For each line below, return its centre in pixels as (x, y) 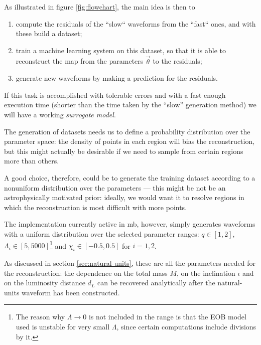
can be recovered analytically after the (156, 283)
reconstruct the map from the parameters (80, 61)
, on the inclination (206, 273)
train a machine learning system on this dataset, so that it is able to (121, 50)
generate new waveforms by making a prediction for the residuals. (117, 78)
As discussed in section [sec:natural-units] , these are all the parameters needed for (130, 263)
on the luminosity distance (45, 283)
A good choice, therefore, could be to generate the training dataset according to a (130, 177)
